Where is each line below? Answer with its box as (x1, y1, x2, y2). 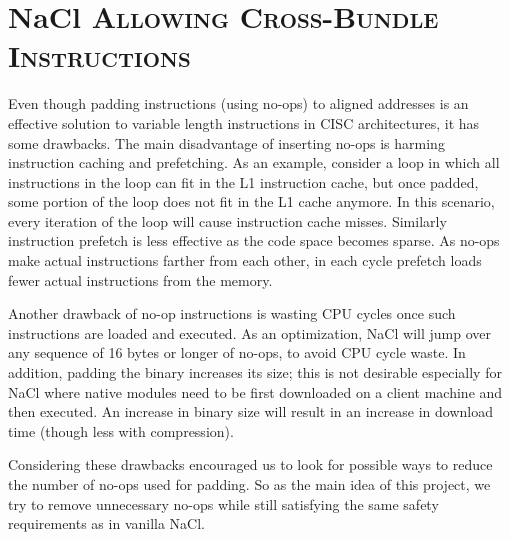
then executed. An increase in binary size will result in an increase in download (8, 401, 494, 422)
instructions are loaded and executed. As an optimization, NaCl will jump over (8, 322, 491, 343)
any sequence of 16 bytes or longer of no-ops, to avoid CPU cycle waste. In (8, 342, 466, 363)
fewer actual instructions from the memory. (8, 269, 273, 290)
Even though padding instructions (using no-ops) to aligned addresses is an (8, 93, 469, 114)
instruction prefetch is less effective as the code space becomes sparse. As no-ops (8, 230, 500, 251)
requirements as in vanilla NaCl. (8, 513, 206, 534)
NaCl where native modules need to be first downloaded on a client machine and (8, 381, 503, 402)
